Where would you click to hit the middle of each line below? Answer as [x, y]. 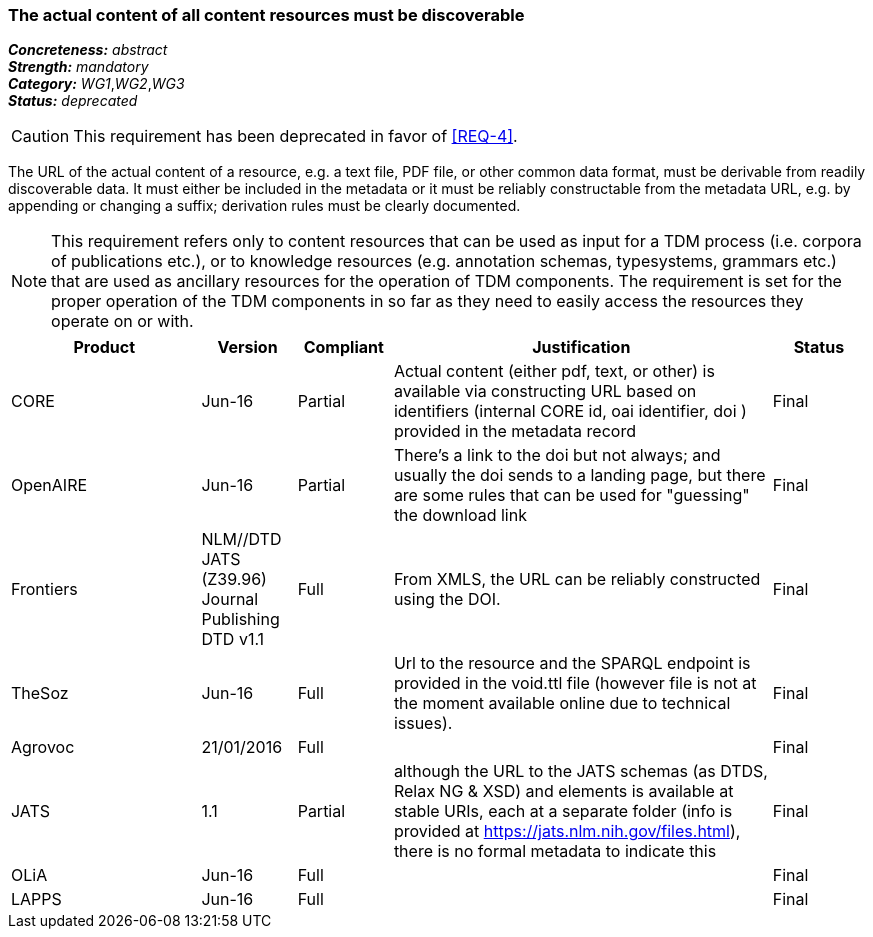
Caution [40, 136]
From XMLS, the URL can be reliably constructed [577, 579]
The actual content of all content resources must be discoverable [266, 15]
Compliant [343, 347]
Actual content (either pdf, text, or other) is [554, 371]
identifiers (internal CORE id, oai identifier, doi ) [570, 411]
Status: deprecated [73, 101]
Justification [581, 347]
